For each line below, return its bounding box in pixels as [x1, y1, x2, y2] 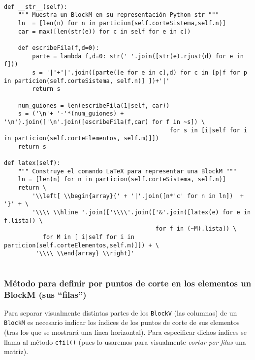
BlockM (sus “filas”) [4, 288, 87, 300]
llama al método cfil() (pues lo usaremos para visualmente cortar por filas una [4, 336, 246, 347]
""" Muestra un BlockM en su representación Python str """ [18, 11, 219, 19]
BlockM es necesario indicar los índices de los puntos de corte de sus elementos [4, 317, 240, 327]
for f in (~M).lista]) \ [155, 225, 237, 233]
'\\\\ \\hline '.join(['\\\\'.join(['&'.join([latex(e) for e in [32, 209, 251, 216]
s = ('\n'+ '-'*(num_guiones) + [18, 110, 124, 118]
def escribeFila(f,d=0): [18, 44, 99, 51]
